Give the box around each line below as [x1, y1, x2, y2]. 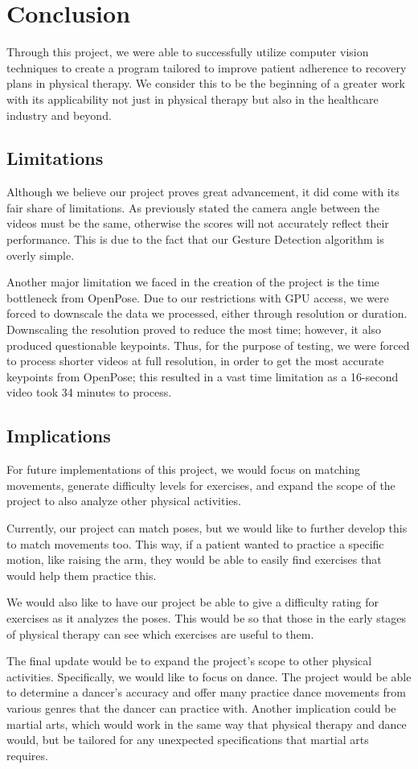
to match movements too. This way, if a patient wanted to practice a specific [6, 535, 384, 552]
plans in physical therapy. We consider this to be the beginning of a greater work [6, 75, 405, 92]
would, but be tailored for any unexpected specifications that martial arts [6, 731, 369, 748]
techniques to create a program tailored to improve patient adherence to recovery [6, 59, 407, 76]
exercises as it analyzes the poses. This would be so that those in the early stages [6, 609, 407, 626]
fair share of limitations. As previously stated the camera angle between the [6, 199, 380, 216]
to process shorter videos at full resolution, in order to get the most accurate [6, 352, 384, 369]
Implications [6, 423, 111, 448]
